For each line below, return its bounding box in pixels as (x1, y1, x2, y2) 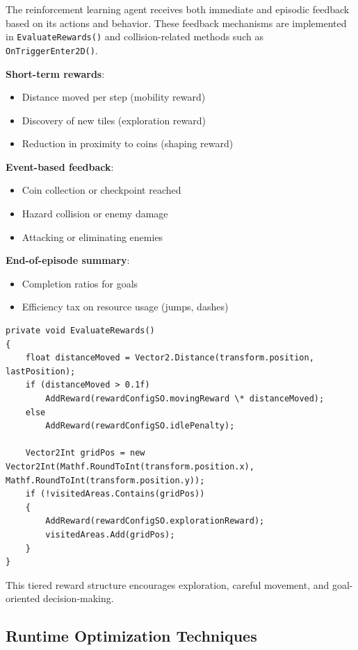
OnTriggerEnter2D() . (6, 42, 98, 57)
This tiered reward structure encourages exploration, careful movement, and (6, 577, 329, 592)
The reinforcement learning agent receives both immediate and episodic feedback (6, 2, 350, 16)
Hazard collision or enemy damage (22, 206, 168, 221)
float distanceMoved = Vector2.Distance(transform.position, (25, 353, 314, 363)
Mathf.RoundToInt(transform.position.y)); (6, 475, 205, 485)
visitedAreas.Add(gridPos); (45, 529, 175, 540)
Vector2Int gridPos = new (25, 448, 145, 458)
